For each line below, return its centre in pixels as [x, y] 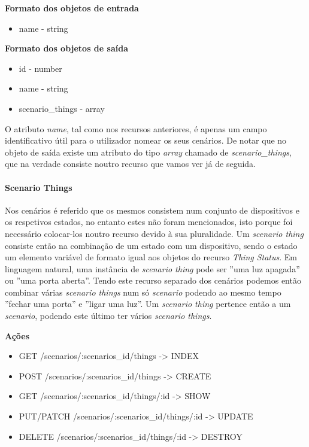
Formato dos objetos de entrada [72, 8]
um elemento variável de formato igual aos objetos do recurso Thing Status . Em [151, 257]
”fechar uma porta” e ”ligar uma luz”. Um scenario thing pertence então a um [148, 304]
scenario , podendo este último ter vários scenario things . [108, 316]
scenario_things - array [62, 108]
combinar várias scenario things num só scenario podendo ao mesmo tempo [143, 292]
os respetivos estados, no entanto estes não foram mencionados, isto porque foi [149, 222]
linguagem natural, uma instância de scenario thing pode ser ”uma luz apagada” [152, 268]
